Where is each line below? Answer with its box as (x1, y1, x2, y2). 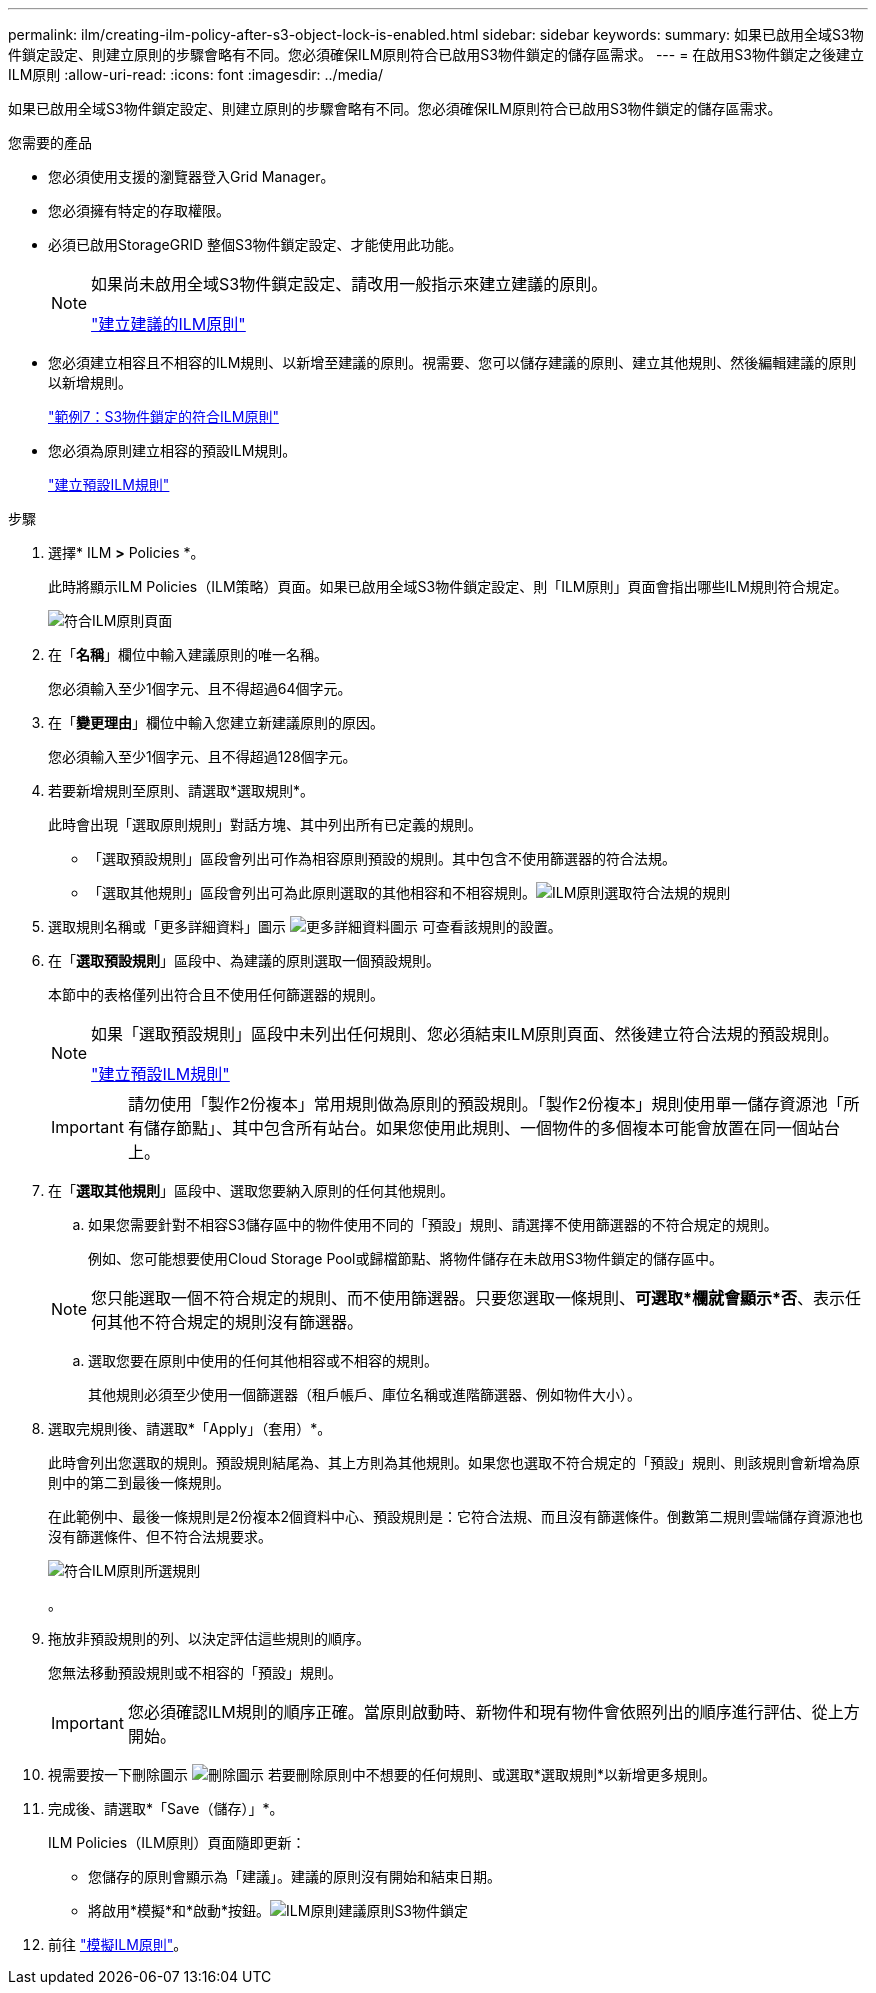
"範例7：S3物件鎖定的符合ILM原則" (48, 408, 279, 425)
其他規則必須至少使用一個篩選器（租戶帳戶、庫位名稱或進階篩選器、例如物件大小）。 (88, 1386, 641, 1403)
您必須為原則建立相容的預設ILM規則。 (48, 442, 297, 459)
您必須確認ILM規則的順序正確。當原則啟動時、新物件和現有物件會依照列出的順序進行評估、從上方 (127, 1702, 860, 1722)
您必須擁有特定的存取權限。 (48, 202, 230, 219)
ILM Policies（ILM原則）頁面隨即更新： (48, 1834, 306, 1851)
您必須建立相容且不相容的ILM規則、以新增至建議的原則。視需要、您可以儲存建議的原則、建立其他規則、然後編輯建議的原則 (48, 354, 857, 371)
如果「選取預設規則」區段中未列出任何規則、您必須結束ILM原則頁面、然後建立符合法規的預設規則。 (91, 1024, 839, 1044)
